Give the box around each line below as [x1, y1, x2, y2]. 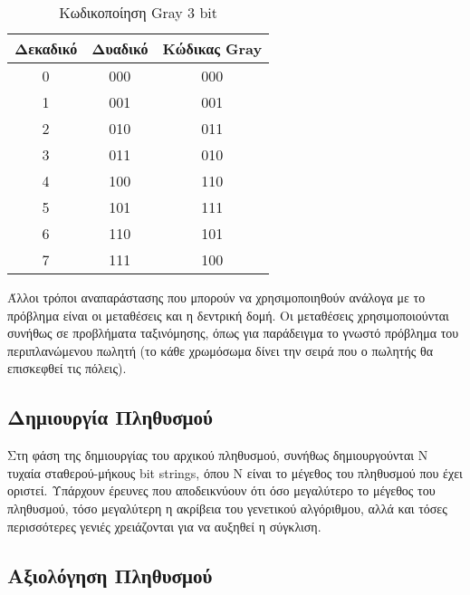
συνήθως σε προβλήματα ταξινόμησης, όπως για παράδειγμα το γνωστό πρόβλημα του [7, 323, 459, 342]
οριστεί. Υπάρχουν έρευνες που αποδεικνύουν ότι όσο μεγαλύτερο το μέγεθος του [7, 481, 436, 500]
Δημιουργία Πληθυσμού [7, 403, 213, 431]
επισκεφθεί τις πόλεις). [7, 359, 127, 378]
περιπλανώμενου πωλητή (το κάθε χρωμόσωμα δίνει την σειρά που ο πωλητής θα [7, 341, 433, 360]
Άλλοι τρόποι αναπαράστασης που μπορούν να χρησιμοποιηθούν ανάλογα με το [7, 288, 426, 306]
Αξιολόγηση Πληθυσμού [7, 561, 213, 589]
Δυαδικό [91, 38, 149, 59]
